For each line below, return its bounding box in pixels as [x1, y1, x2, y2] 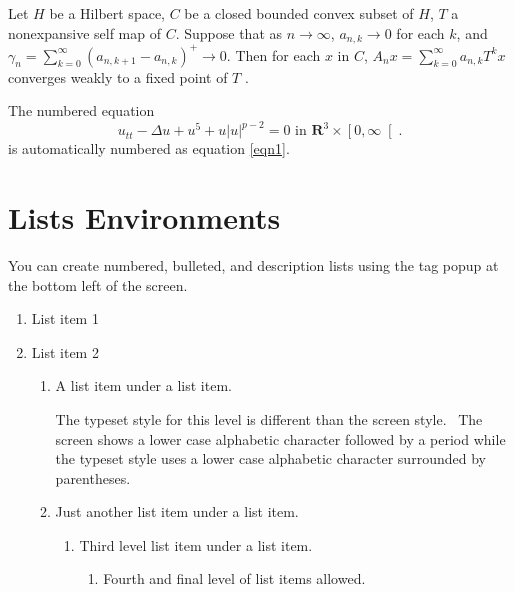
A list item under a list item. [55, 375, 232, 396]
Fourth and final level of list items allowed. [103, 568, 366, 589]
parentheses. [55, 467, 131, 488]
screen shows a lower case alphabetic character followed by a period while [55, 428, 506, 449]
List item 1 [31, 308, 99, 329]
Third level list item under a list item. [79, 534, 313, 555]
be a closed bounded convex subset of [184, 3, 414, 23]
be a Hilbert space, [49, 3, 165, 23]
